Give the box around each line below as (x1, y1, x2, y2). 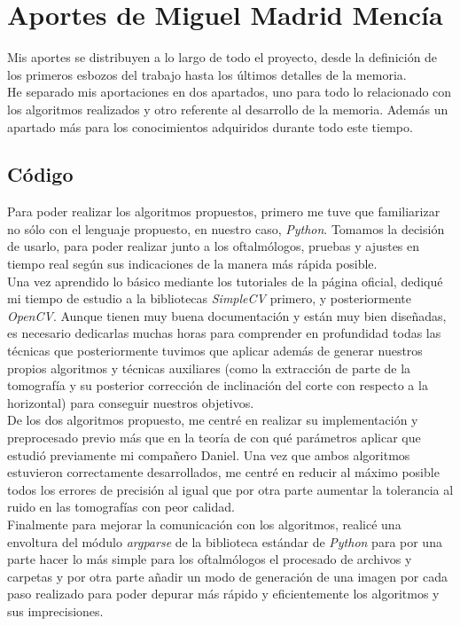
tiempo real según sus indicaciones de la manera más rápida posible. (7, 254, 378, 273)
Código (7, 160, 74, 188)
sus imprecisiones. (7, 601, 104, 620)
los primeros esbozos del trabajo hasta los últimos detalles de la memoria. (7, 65, 407, 83)
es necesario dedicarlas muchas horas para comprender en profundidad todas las (7, 324, 441, 342)
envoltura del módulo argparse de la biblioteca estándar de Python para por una (7, 532, 442, 551)
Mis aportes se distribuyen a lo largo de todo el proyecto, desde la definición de (7, 48, 438, 67)
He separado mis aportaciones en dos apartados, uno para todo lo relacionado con (7, 82, 452, 101)
